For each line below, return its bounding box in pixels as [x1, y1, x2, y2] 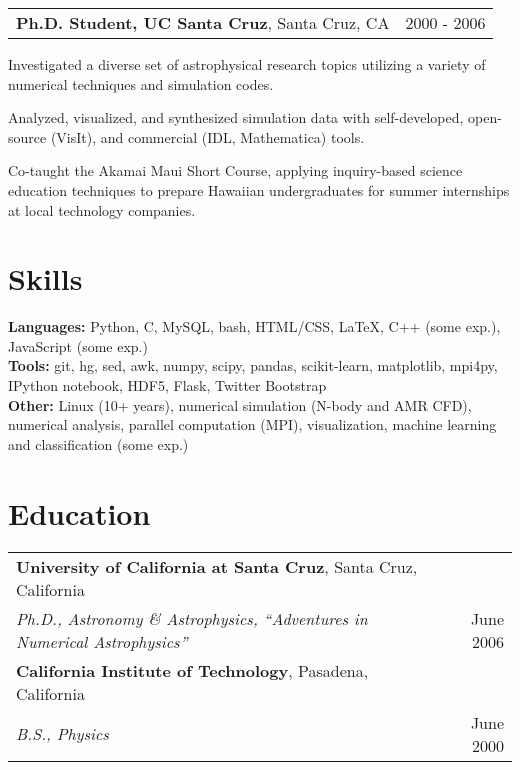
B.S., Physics [16, 722, 109, 746]
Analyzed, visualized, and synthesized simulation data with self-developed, [8, 107, 464, 128]
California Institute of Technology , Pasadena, [16, 658, 369, 682]
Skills [8, 258, 83, 299]
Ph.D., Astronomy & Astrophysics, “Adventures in [16, 606, 368, 630]
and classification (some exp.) [8, 433, 189, 454]
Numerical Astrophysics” [16, 629, 188, 653]
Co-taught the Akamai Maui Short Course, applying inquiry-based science [8, 160, 463, 181]
